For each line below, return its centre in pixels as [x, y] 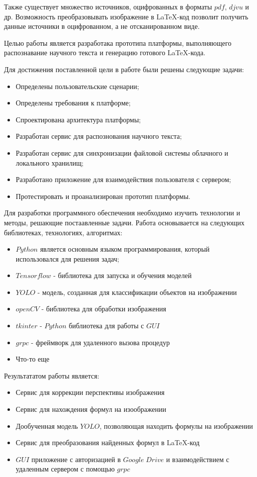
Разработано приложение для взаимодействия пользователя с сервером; [123, 179]
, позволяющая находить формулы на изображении [176, 426]
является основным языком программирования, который [125, 249]
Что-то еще [33, 359]
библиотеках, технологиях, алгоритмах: [63, 232]
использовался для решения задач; [67, 258]
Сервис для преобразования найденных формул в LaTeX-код [108, 442]
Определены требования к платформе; [73, 103]
